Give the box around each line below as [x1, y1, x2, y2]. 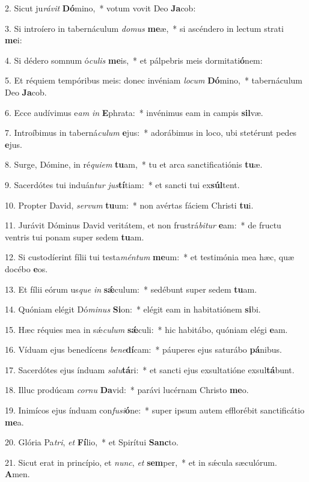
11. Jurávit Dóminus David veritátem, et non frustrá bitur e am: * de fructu [5, 219, 281, 231]
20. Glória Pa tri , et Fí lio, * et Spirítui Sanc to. [5, 436, 179, 448]
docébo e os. [5, 262, 48, 275]
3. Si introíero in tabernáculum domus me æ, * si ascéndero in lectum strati [5, 22, 284, 34]
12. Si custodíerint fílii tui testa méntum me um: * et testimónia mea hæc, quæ [5, 251, 295, 263]
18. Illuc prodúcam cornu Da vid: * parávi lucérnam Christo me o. [5, 383, 249, 396]
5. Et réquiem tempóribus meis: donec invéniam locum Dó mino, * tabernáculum [5, 74, 302, 87]
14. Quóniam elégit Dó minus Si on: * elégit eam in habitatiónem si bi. [5, 303, 261, 316]
